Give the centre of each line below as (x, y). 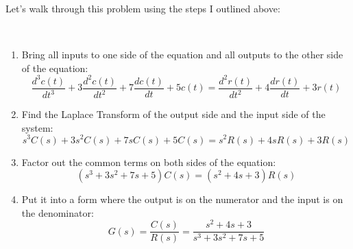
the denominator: (58, 212)
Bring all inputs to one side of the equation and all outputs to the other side (182, 55)
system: (37, 127)
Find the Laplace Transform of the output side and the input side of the (173, 114)
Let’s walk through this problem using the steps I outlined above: (143, 8)
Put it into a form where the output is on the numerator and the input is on (182, 199)
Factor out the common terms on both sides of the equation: (149, 162)
